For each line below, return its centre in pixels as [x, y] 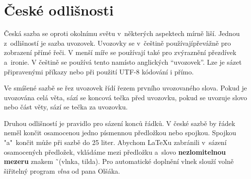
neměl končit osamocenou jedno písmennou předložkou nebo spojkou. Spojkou [120, 133]
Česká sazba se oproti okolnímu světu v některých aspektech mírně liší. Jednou [122, 33]
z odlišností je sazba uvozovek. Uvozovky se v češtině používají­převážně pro [117, 43]
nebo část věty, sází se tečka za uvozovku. [66, 107]
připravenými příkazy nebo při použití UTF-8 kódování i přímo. [99, 71]
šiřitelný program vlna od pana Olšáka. [62, 170]
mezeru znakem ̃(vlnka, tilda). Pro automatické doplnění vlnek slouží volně [119, 161]
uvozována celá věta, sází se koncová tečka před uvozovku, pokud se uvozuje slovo [125, 97]
